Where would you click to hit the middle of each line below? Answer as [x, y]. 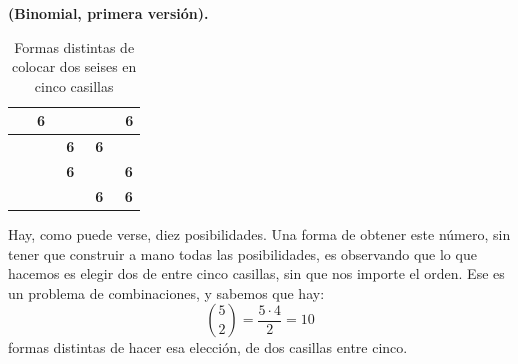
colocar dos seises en [74, 66]
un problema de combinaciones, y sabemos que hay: [166, 292]
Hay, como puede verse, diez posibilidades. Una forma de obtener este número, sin [259, 234]
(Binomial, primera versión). [108, 13]
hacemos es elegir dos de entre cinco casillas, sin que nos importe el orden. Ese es [256, 273]
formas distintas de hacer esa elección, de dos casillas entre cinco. [208, 347]
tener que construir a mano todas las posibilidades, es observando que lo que [242, 253]
